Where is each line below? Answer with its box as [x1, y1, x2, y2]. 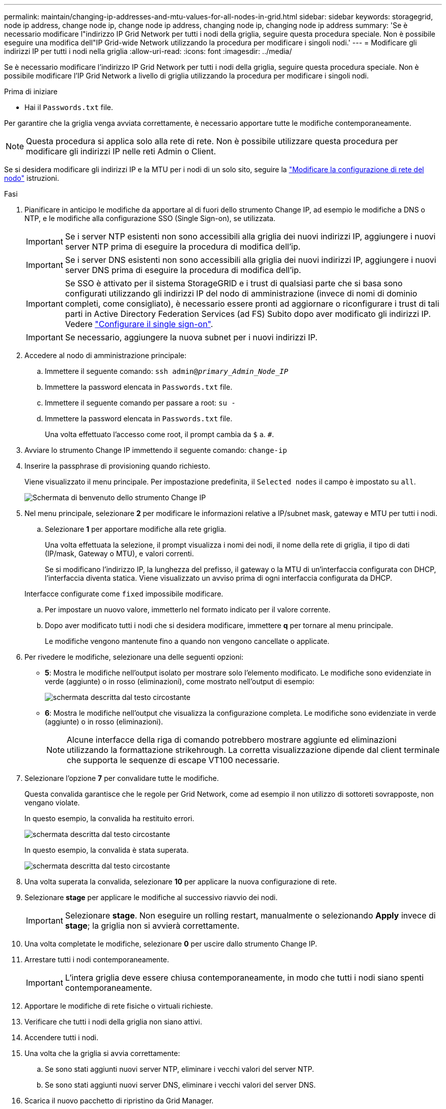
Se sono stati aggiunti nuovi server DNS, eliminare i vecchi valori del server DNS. [45, 1080, 316, 1089]
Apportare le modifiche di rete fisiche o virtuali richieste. [24, 1002, 213, 1010]
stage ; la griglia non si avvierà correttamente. [65, 921, 240, 931]
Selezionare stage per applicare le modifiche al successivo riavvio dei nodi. [24, 893, 278, 902]
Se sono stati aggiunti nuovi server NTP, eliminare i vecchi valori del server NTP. [45, 1065, 314, 1073]
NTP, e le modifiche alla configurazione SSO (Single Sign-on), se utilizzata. [24, 214, 275, 223]
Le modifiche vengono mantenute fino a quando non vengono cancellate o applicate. [45, 637, 330, 645]
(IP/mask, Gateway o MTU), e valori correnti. [45, 549, 194, 558]
